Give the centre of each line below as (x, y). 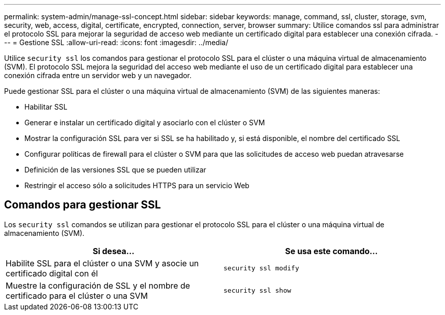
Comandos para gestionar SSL (83, 205)
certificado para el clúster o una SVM (77, 295)
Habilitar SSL (46, 107)
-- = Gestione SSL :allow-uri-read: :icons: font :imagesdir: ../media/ (116, 42)
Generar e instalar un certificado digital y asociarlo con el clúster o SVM (145, 123)
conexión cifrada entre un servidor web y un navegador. (98, 75)
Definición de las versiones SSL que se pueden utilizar (115, 170)
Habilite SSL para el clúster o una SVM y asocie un (102, 263)
